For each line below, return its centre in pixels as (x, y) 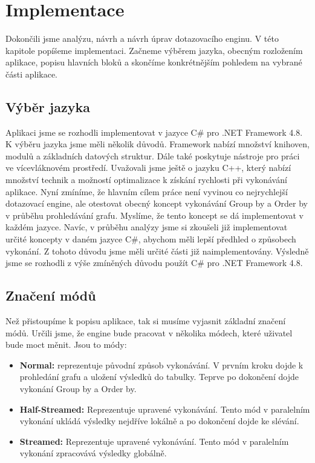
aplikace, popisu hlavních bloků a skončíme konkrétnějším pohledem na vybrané (154, 62)
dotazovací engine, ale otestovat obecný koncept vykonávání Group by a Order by (157, 203)
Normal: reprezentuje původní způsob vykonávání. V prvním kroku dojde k (161, 365)
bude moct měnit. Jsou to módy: (66, 345)
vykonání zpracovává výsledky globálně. (93, 453)
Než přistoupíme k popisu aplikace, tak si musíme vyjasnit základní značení (146, 321)
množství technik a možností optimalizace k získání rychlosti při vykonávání (146, 180)
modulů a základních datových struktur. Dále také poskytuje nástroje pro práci (153, 155)
